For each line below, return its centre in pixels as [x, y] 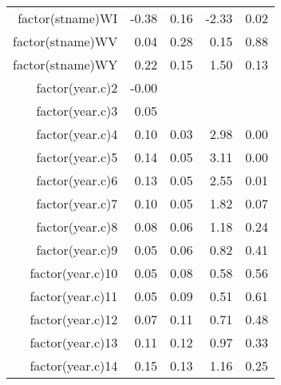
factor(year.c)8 [77, 226]
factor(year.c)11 [74, 296]
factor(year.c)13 [74, 342]
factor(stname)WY [65, 64]
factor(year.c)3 [77, 111]
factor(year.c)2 [77, 87]
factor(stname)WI [68, 18]
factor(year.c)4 [77, 134]
